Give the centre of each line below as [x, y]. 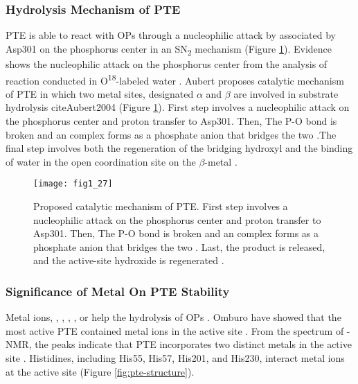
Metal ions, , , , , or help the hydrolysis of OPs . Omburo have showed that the [173, 317]
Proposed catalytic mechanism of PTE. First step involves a [161, 206]
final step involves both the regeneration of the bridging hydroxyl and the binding [179, 148]
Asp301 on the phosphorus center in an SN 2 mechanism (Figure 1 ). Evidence [169, 49]
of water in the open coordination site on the [101, 161]
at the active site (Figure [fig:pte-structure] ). [100, 371]
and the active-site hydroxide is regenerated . [129, 260]
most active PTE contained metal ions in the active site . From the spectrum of [175, 330]
